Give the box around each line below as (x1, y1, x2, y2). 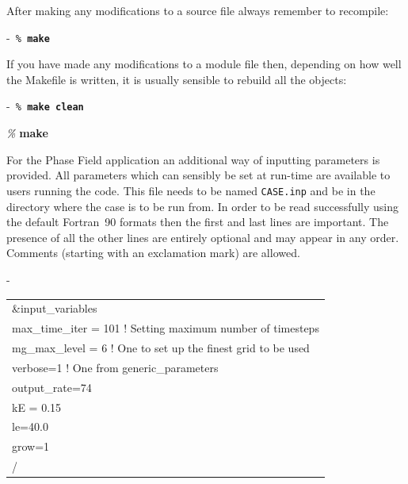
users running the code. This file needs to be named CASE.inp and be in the (6, 182, 376, 198)
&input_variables (12, 300, 97, 317)
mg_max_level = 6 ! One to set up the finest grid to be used (12, 340, 310, 355)
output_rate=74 (12, 378, 92, 395)
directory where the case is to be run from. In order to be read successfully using (6, 198, 399, 214)
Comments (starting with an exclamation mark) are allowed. (6, 244, 300, 261)
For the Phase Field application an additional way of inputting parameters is (6, 151, 380, 167)
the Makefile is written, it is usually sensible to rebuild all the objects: (6, 71, 347, 87)
